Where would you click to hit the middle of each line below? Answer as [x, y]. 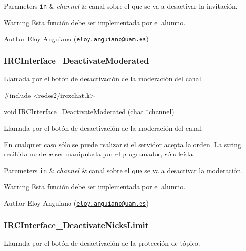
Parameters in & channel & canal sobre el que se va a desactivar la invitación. [121, 6]
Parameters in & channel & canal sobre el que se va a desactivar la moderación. [123, 170]
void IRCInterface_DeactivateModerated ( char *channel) [89, 111]
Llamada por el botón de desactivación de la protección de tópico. [102, 242]
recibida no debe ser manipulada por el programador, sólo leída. [99, 154]
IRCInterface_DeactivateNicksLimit [77, 224]
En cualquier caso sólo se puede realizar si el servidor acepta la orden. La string [123, 144]
